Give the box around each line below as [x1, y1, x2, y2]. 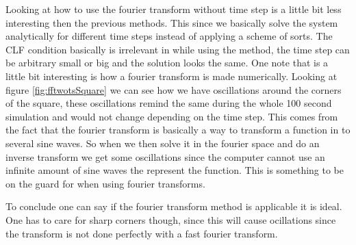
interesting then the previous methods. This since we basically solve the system [5, 15, 338, 29]
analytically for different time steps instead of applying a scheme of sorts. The [5, 29, 333, 43]
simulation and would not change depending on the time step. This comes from [5, 109, 338, 123]
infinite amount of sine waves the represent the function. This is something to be [5, 163, 344, 177]
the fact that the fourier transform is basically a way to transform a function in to [5, 122, 351, 137]
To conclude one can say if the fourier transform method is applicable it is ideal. [5, 199, 342, 214]
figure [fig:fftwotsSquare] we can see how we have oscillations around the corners [5, 82, 342, 96]
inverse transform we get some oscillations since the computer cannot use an [5, 149, 325, 164]
